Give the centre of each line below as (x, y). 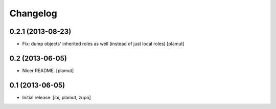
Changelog (33, 13)
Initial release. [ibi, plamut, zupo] (57, 97)
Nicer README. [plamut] (48, 70)
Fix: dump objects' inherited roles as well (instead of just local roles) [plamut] (103, 44)
